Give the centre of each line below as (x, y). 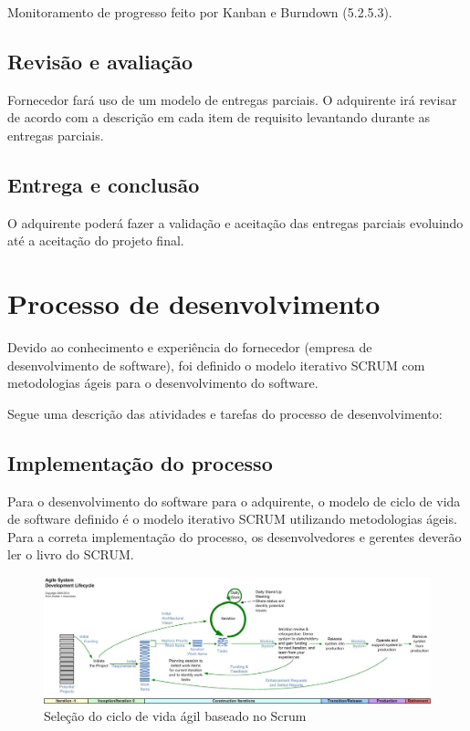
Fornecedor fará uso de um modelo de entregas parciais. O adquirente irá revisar (232, 99)
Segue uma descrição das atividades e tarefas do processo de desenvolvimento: (225, 413)
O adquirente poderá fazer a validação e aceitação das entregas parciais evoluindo (235, 222)
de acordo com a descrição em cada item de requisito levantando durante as (219, 117)
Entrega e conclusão (104, 184)
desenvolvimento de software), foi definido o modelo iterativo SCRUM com (216, 365)
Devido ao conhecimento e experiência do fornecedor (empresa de (190, 347)
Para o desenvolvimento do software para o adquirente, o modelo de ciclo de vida (234, 501)
